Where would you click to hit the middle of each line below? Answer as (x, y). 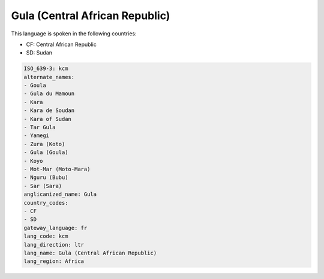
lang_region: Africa (54, 261)
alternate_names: (49, 77)
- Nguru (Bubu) (46, 178)
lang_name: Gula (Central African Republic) (90, 253)
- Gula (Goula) (46, 152)
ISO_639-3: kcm (46, 69)
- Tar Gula (40, 128)
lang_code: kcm (46, 236)
